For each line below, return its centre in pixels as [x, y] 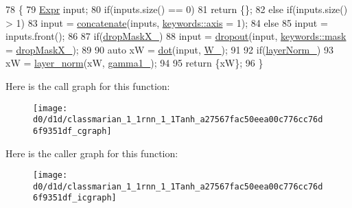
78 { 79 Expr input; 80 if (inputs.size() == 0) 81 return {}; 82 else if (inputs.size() [177, 9]
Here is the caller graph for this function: [92, 153]
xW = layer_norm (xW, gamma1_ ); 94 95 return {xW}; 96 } [134, 63]
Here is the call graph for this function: [88, 85]
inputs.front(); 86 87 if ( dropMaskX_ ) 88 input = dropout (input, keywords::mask [176, 36]
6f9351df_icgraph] [75, 198]
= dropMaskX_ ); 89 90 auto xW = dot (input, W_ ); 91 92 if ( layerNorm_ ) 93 [169, 49]
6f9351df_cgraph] [72, 131]
